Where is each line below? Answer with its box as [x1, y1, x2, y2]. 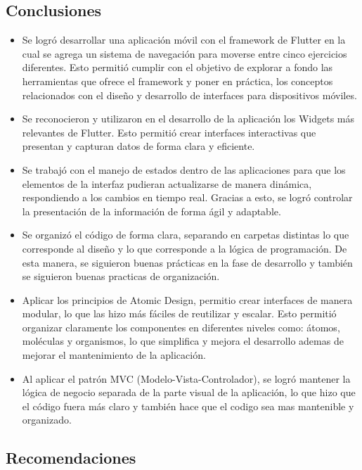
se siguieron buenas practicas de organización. [22, 269, 220, 284]
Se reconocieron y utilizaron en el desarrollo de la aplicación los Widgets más [22, 111, 355, 126]
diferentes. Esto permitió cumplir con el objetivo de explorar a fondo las [22, 60, 333, 75]
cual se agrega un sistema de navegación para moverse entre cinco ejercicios [22, 46, 347, 61]
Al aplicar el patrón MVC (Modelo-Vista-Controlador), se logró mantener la [22, 371, 351, 386]
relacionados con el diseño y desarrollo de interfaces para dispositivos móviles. [22, 87, 357, 102]
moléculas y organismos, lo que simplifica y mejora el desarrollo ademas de [22, 334, 344, 348]
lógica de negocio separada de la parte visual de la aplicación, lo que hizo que [22, 385, 356, 400]
